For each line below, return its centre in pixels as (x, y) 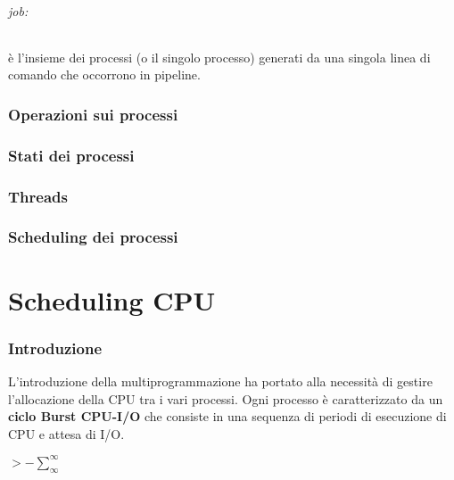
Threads (38, 196)
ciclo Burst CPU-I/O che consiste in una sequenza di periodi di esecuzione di (227, 416)
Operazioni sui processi (93, 114)
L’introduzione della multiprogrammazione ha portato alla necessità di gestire (220, 381)
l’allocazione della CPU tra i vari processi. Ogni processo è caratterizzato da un (226, 398)
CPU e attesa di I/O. (66, 433)
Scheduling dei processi (93, 237)
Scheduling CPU (112, 299)
